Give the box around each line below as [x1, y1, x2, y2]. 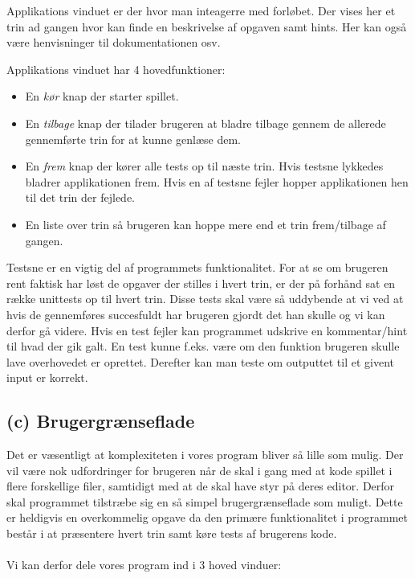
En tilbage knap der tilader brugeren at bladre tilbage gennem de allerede [25, 114, 386, 131]
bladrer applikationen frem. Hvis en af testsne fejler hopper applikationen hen [25, 173, 409, 190]
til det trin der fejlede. [25, 189, 136, 206]
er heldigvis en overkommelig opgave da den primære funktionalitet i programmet [6, 509, 409, 526]
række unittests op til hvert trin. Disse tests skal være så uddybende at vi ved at [6, 290, 404, 307]
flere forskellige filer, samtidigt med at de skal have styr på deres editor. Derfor [6, 478, 395, 494]
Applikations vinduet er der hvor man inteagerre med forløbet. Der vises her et [6, 2, 396, 18]
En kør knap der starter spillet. [25, 88, 179, 105]
